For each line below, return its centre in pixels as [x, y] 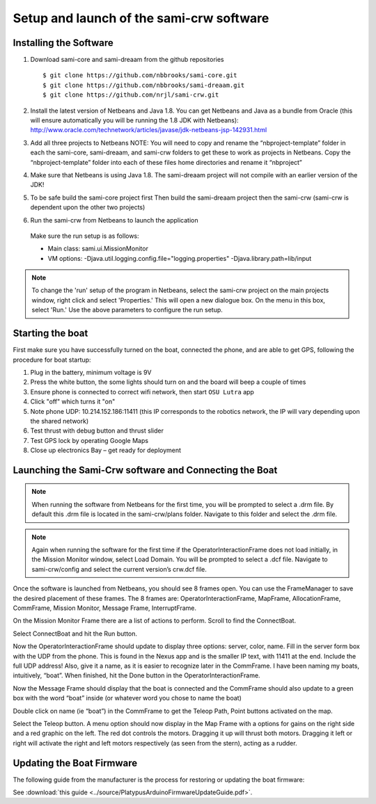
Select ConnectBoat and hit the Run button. [75, 634]
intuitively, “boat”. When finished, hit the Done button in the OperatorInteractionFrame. [136, 675]
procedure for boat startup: [52, 360]
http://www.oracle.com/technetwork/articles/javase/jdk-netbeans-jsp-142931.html [149, 130]
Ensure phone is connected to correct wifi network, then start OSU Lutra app [142, 392]
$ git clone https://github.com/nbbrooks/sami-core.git [140, 75]
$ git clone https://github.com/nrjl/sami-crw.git [131, 95]
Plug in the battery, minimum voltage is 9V [91, 372]
